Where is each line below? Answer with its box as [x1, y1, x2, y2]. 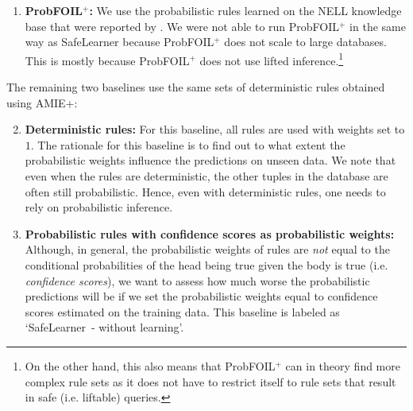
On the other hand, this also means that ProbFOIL [25, 357, 276, 374]
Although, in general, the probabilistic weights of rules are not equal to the [25, 241, 390, 258]
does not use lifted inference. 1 [199, 49, 344, 68]
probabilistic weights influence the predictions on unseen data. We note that [25, 152, 396, 169]
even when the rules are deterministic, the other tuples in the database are [25, 168, 388, 184]
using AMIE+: [6, 94, 78, 111]
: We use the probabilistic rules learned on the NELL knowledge [89, 2, 402, 18]
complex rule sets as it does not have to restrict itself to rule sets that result [25, 373, 396, 390]
